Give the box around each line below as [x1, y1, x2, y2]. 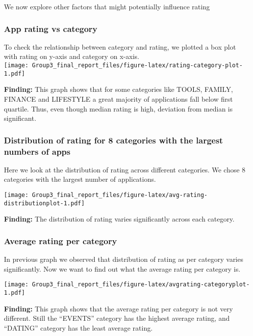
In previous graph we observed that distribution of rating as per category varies [4, 254, 243, 264]
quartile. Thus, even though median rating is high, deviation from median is [4, 103, 233, 113]
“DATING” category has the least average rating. [4, 322, 153, 333]
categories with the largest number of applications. [4, 174, 156, 184]
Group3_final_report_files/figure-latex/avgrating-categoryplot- [32, 281, 250, 288]
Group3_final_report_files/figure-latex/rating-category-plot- [32, 62, 243, 69]
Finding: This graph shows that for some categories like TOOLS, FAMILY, [4, 84, 233, 94]
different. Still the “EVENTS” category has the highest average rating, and [4, 313, 230, 323]
